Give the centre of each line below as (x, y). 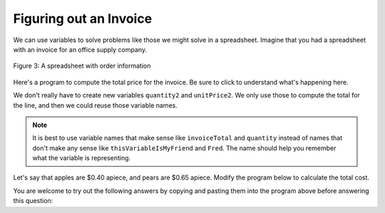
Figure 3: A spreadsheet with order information (82, 66)
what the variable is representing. (82, 158)
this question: (33, 201)
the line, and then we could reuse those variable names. (95, 105)
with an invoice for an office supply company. (80, 49)
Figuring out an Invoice (83, 19)
